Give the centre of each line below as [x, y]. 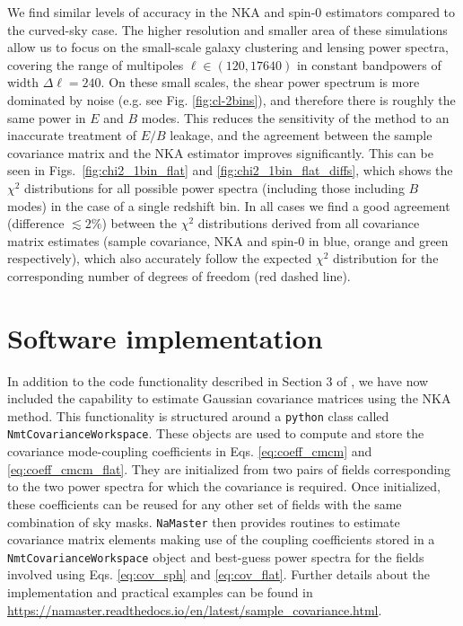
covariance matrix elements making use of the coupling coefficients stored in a [221, 539]
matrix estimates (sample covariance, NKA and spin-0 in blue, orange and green [228, 240]
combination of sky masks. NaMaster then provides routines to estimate [204, 521]
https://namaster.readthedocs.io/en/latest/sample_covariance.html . [195, 609]
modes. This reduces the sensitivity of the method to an [295, 117]
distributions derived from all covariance [309, 223]
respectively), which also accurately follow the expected [160, 258]
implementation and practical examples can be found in [160, 592]
